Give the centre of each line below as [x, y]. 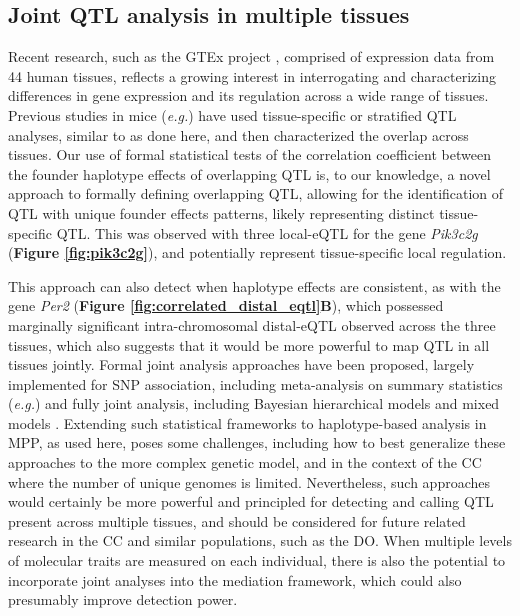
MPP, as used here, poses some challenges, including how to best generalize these [257, 442]
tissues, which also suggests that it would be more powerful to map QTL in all [249, 344]
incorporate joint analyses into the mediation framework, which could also [235, 579]
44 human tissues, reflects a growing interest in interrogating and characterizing [252, 75]
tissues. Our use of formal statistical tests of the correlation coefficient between [249, 154]
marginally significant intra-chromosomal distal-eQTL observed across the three [252, 324]
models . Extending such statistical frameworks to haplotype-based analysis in [247, 422]
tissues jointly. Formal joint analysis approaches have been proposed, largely [241, 364]
